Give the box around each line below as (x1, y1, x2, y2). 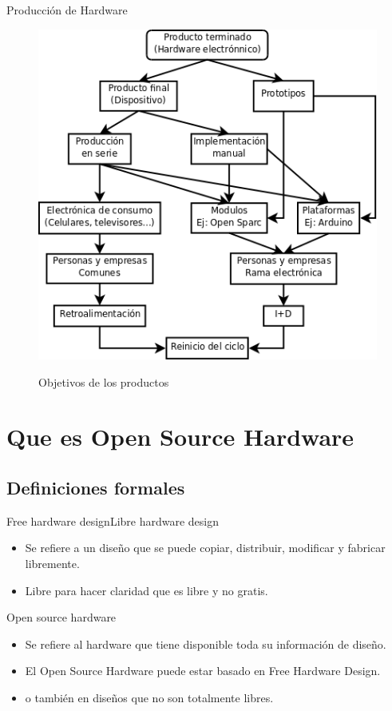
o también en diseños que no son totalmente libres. (25, 689, 274, 706)
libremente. (25, 555, 80, 572)
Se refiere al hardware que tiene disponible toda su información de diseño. (25, 635, 386, 652)
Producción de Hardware (6, 2, 128, 18)
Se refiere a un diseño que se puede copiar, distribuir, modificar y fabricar (25, 539, 386, 556)
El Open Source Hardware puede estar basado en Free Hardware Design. (25, 662, 381, 679)
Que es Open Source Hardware (6, 420, 354, 453)
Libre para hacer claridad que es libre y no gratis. (25, 582, 268, 598)
